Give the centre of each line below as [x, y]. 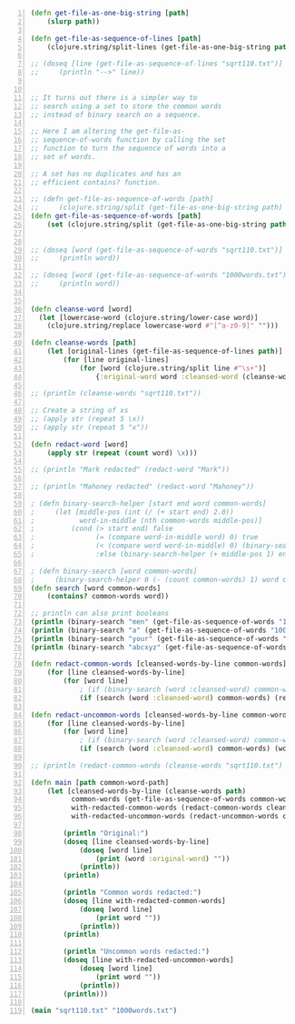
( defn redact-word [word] [79, 444]
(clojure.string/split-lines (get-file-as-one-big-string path [169, 47]
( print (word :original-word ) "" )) [163, 858]
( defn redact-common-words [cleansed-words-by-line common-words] [159, 664]
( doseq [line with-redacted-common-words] [144, 900]
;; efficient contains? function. [96, 182]
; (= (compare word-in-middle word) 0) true [144, 537]
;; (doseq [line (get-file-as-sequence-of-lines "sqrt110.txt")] [157, 64]
